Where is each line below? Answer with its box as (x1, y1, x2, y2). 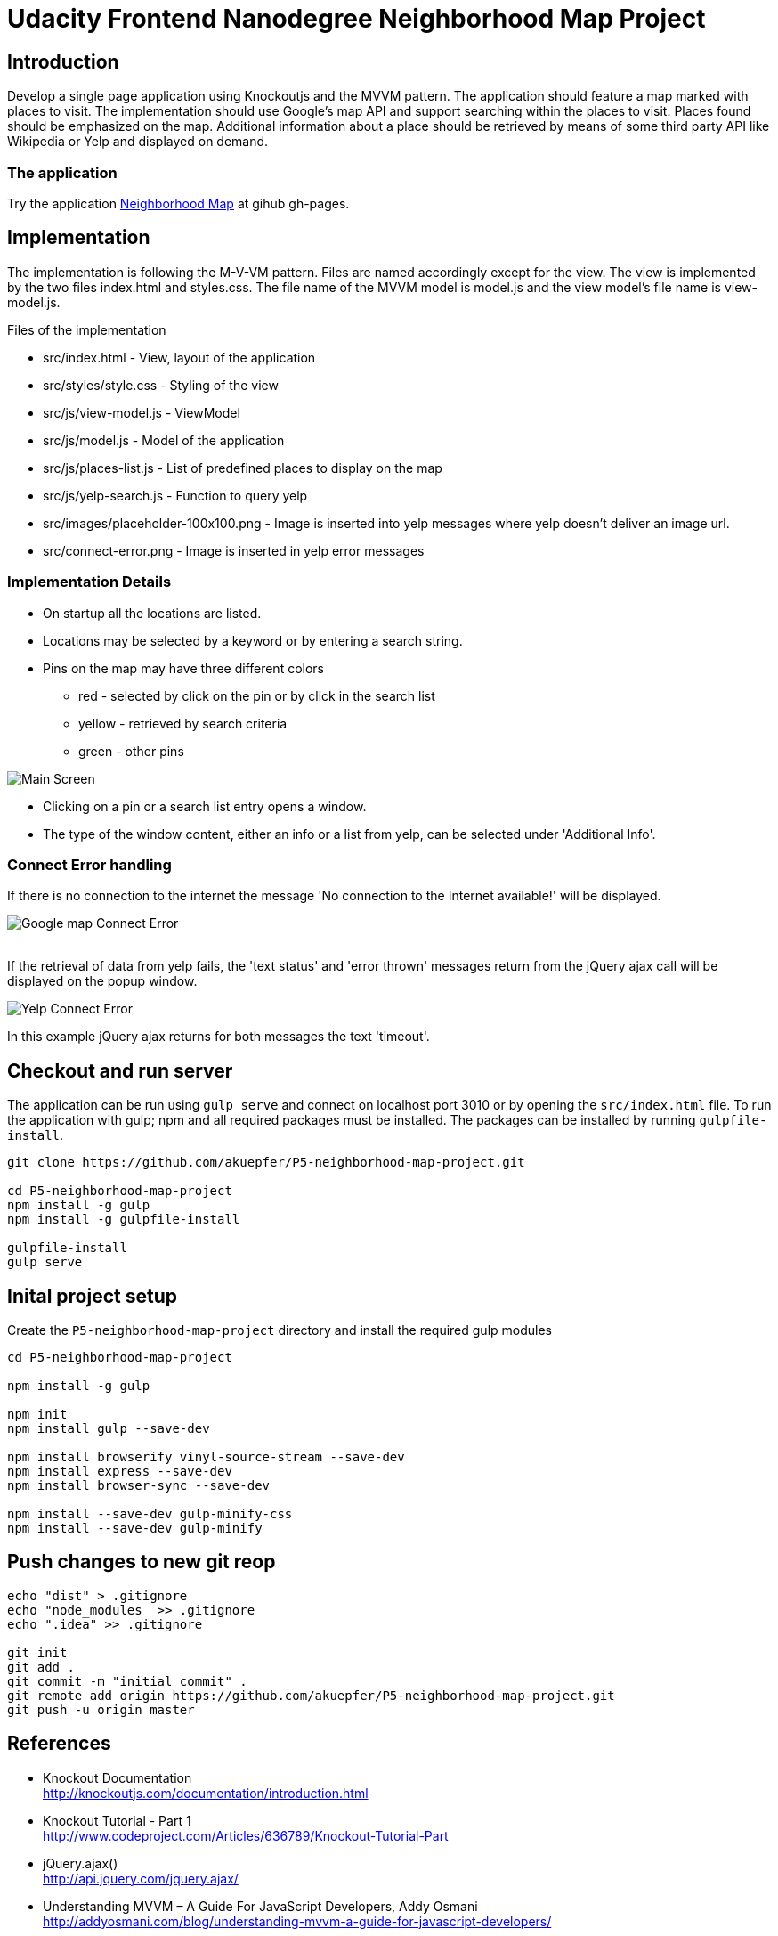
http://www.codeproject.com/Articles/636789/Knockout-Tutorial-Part (43, 1827, 449, 1843)
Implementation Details (7, 573, 172, 591)
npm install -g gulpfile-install (7, 1212, 240, 1227)
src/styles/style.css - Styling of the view (43, 377, 279, 393)
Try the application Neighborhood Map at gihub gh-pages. (7, 195, 350, 211)
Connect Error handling (7, 855, 172, 874)
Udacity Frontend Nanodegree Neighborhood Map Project (7, 4, 706, 34)
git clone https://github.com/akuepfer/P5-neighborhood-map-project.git (7, 1155, 525, 1170)
